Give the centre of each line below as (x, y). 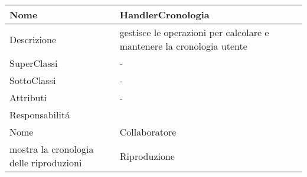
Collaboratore (148, 132)
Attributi (28, 97)
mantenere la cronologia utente (183, 46)
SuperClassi (34, 63)
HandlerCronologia (164, 15)
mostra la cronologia (52, 149)
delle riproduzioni (46, 162)
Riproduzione (147, 156)
